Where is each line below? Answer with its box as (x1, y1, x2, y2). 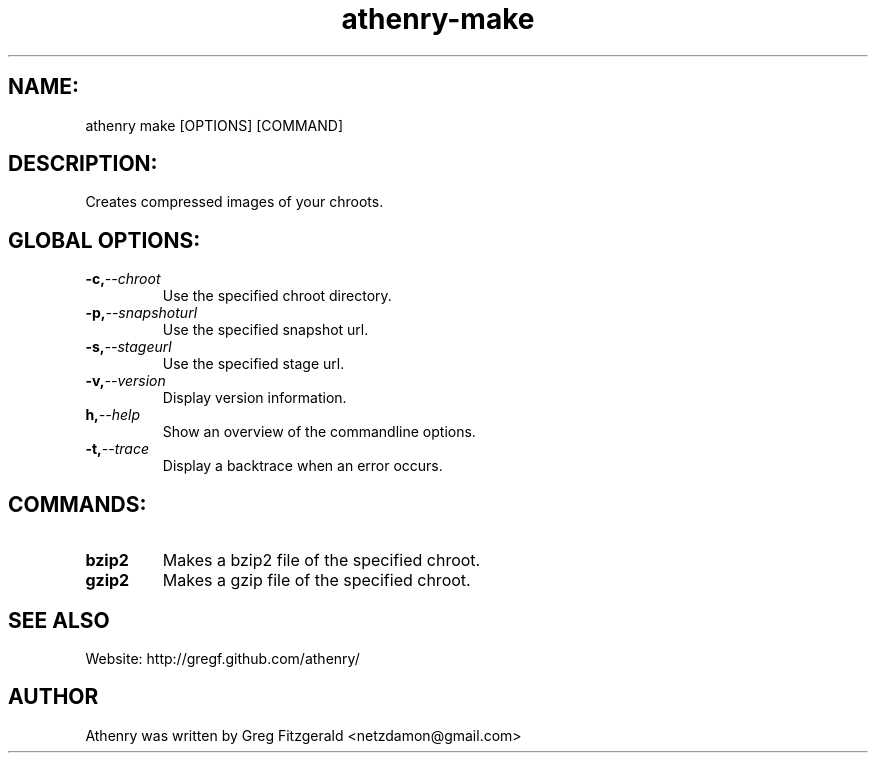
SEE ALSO (8, 607, 110, 633)
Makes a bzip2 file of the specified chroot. (162, 550, 481, 571)
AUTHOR (8, 684, 99, 710)
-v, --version (85, 372, 166, 390)
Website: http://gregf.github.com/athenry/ (85, 649, 360, 667)
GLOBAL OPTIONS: (8, 227, 201, 253)
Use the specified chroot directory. (162, 287, 392, 305)
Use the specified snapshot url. (162, 321, 369, 339)
